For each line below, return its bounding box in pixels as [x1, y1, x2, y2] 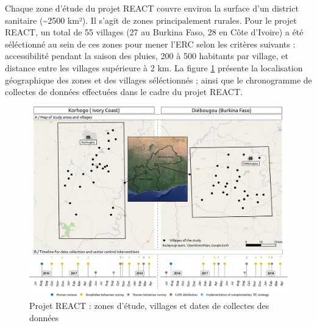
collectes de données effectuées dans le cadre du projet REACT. [5, 85, 243, 98]
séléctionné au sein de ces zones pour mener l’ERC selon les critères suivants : [5, 37, 296, 50]
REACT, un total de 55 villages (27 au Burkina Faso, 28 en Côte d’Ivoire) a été [5, 26, 304, 38]
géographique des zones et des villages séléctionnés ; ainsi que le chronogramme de [5, 73, 312, 86]
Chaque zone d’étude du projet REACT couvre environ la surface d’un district [5, 2, 299, 14]
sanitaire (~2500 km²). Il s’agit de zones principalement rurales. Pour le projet [5, 13, 297, 26]
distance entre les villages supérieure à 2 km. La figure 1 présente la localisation [5, 61, 303, 74]
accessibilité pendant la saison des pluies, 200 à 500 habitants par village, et [5, 49, 288, 62]
